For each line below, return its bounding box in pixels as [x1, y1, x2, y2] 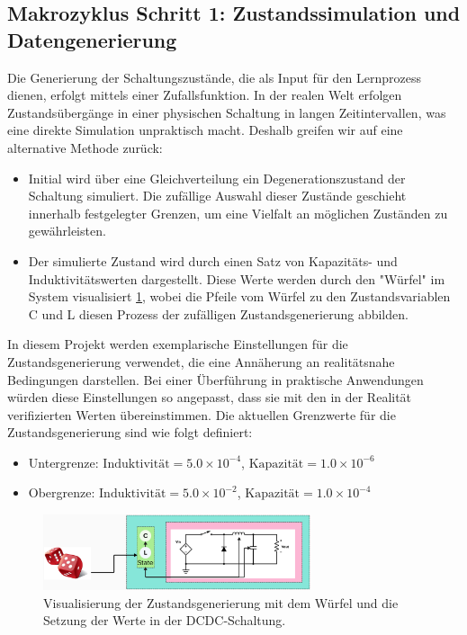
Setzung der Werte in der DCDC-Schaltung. [43, 611, 286, 630]
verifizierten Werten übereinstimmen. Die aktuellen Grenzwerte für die [7, 405, 396, 424]
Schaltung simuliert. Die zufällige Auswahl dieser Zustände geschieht [28, 186, 407, 205]
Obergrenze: [28, 483, 95, 502]
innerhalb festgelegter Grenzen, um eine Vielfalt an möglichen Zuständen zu [28, 203, 448, 222]
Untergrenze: [28, 452, 99, 471]
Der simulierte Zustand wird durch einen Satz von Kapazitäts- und [28, 251, 398, 270]
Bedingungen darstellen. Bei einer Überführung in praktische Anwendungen [7, 370, 424, 389]
